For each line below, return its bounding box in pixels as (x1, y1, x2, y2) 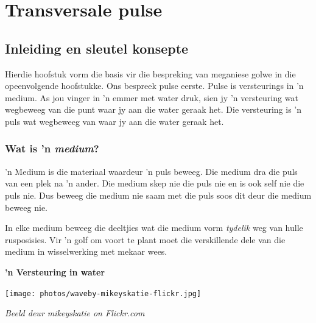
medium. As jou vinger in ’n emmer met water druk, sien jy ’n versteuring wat (5, 91, 298, 104)
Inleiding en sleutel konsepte (5, 38, 189, 57)
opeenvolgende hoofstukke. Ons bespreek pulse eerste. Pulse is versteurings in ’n (5, 79, 304, 92)
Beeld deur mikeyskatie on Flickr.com (5, 307, 145, 319)
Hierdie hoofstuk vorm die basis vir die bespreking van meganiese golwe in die (5, 67, 296, 80)
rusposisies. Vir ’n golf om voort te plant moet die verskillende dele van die (5, 233, 286, 246)
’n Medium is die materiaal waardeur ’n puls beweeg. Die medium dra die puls (5, 165, 298, 177)
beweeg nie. (5, 201, 47, 213)
